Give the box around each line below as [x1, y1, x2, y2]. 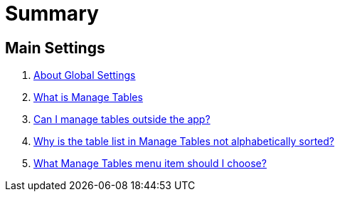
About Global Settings [33, 69, 136, 82]
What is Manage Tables [33, 91, 143, 104]
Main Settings [5, 38, 105, 57]
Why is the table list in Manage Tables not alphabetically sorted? [33, 135, 334, 148]
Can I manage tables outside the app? [33, 113, 211, 126]
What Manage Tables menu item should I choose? [33, 157, 267, 170]
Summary [5, 1, 99, 26]
